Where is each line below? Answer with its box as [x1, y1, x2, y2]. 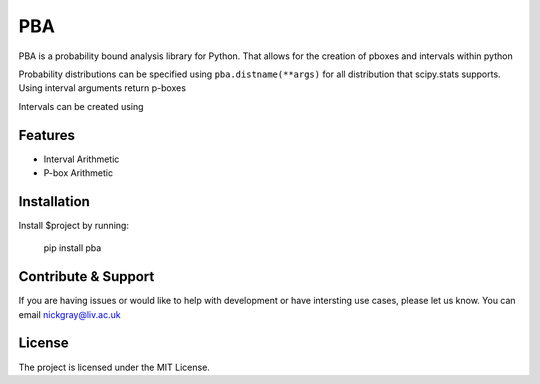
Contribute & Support [18, 268, 155, 285]
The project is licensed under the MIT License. [18, 361, 210, 373]
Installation [18, 193, 90, 210]
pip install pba [43, 242, 102, 254]
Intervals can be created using [18, 100, 144, 112]
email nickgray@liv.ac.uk [18, 308, 121, 320]
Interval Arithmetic [43, 153, 120, 165]
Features [18, 126, 75, 144]
